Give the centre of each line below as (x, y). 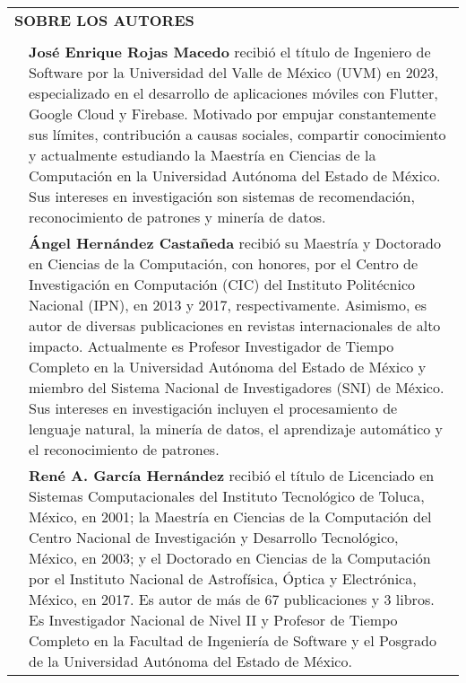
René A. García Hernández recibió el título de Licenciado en (232, 475)
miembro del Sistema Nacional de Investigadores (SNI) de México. (237, 387)
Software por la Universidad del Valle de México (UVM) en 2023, (234, 72)
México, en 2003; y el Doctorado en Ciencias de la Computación (230, 558)
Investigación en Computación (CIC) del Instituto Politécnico (222, 284)
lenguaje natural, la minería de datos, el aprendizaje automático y (236, 429)
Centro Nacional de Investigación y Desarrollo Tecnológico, (214, 537)
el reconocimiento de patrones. (124, 449)
